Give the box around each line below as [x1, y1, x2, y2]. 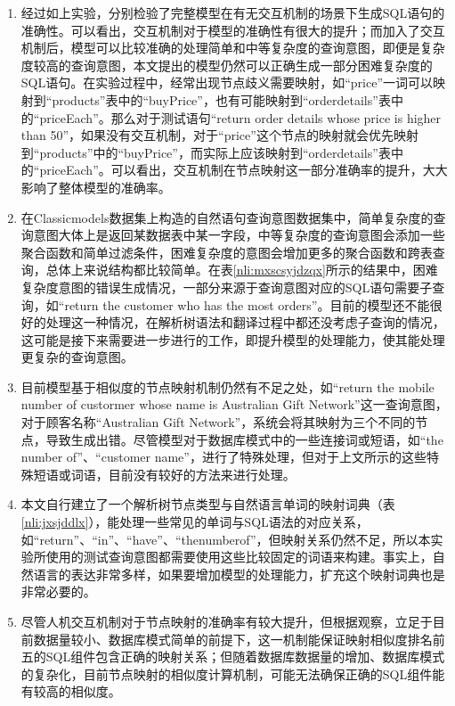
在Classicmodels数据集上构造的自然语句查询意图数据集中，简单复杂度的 [20, 208, 434, 226]
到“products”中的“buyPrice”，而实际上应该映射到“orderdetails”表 [20, 143, 391, 161]
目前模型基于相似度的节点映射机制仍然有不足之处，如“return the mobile [20, 377, 435, 396]
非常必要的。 [20, 582, 96, 601]
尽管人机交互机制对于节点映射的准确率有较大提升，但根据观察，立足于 [20, 612, 433, 630]
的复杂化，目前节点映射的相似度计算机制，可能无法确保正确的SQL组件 [20, 664, 433, 683]
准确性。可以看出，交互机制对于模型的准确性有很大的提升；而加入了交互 [20, 21, 445, 39]
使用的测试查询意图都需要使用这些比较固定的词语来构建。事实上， [45, 547, 433, 566]
